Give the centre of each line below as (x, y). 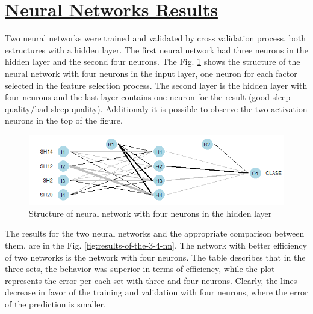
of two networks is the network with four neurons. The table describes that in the (155, 257)
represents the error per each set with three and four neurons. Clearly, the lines (151, 280)
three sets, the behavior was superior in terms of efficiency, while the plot (140, 269)
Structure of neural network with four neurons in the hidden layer (150, 213)
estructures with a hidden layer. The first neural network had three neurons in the (156, 50)
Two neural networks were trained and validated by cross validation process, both (155, 38)
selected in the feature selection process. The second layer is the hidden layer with (156, 85)
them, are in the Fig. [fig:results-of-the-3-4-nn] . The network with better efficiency (156, 245)
